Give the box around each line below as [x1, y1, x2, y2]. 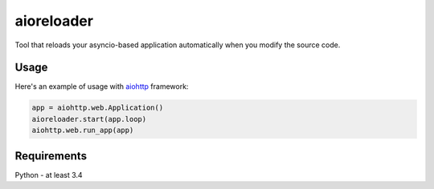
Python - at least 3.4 [14, 170, 84, 179]
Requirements [14, 149, 88, 163]
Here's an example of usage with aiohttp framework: [14, 82, 189, 91]
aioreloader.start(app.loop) [31, 115, 147, 123]
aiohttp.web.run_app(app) [31, 126, 134, 135]
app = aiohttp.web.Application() [31, 103, 164, 112]
